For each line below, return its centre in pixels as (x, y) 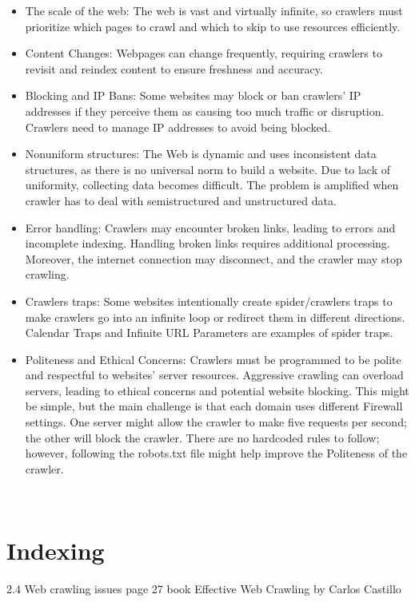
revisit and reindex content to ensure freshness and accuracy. (174, 68)
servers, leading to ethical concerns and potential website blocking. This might (217, 390)
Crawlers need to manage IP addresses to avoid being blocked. (178, 127)
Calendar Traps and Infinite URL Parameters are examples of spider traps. (209, 333)
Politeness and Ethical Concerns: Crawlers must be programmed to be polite (213, 359)
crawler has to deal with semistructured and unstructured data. (181, 200)
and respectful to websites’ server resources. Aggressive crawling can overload (214, 375)
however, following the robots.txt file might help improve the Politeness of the (216, 453)
